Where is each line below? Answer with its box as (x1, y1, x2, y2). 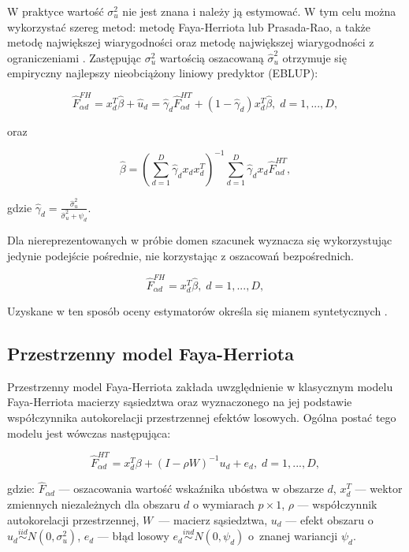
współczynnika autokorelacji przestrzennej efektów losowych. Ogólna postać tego (7, 409, 396, 426)
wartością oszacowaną (159, 49, 264, 65)
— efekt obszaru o (285, 511, 374, 528)
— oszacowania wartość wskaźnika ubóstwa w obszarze (58, 480, 324, 497)
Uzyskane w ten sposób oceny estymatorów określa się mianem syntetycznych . (7, 303, 388, 319)
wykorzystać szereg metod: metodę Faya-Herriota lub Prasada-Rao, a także (7, 18, 371, 35)
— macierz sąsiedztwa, (158, 511, 268, 528)
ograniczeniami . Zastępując (7, 49, 142, 65)
